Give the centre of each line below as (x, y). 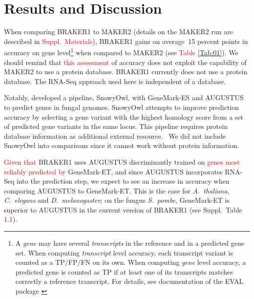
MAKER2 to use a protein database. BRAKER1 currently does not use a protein (126, 72)
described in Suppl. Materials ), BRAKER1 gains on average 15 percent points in (126, 41)
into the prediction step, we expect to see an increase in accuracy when (123, 181)
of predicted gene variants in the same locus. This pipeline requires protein (116, 126)
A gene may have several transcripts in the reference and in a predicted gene (130, 243)
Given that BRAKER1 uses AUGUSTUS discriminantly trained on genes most (122, 161)
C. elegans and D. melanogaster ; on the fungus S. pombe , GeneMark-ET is (117, 200)
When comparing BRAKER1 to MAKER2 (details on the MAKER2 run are (118, 32)
